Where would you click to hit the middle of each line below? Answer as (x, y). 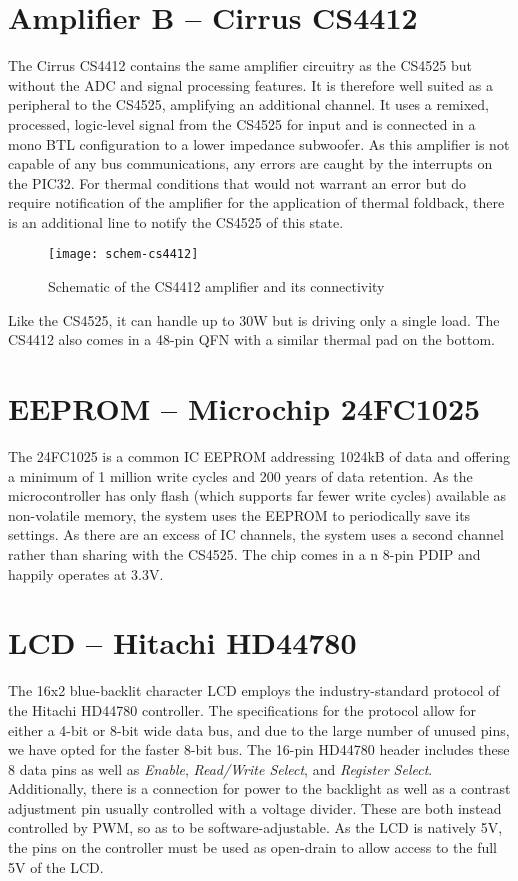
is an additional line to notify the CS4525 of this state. (176, 221)
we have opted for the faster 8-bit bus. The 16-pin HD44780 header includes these (259, 749)
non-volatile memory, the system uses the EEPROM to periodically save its (239, 514)
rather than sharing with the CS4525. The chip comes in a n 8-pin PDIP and (244, 554)
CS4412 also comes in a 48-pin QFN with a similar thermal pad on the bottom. (251, 339)
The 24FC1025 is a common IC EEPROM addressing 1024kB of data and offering (259, 456)
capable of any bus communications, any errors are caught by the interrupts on (250, 163)
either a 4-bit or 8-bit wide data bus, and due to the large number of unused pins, (259, 729)
